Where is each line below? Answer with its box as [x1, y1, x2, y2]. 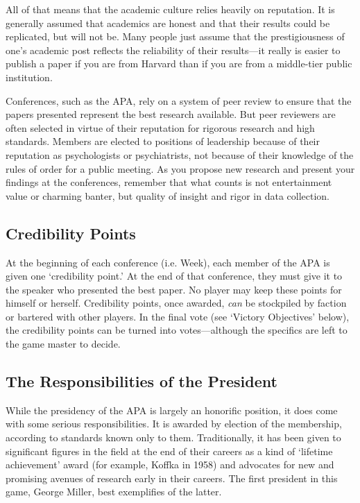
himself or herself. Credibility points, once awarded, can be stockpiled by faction [6, 296, 347, 310]
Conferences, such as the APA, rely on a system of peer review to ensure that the [6, 93, 352, 108]
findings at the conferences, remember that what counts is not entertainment [6, 175, 332, 189]
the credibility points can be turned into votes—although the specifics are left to [6, 323, 348, 337]
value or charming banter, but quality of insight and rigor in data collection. [6, 188, 329, 203]
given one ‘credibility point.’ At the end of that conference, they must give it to [6, 268, 343, 283]
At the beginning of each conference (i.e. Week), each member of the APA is [6, 255, 330, 269]
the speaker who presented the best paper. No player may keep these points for [6, 282, 342, 296]
